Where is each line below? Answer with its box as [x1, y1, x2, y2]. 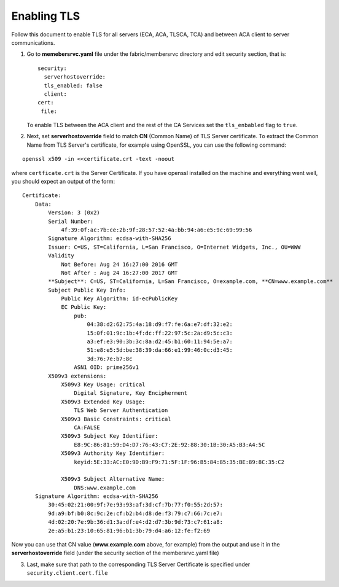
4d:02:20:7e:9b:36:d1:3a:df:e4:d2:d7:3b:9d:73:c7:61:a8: [48, 519, 224, 526]
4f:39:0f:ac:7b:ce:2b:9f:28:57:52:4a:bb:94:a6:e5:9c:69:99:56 [61, 226, 252, 233]
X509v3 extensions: [48, 372, 107, 379]
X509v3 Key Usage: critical [61, 381, 146, 388]
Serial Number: [48, 218, 94, 225]
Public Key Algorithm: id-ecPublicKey [61, 295, 178, 302]
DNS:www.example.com [74, 484, 136, 491]
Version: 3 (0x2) [48, 209, 101, 216]
